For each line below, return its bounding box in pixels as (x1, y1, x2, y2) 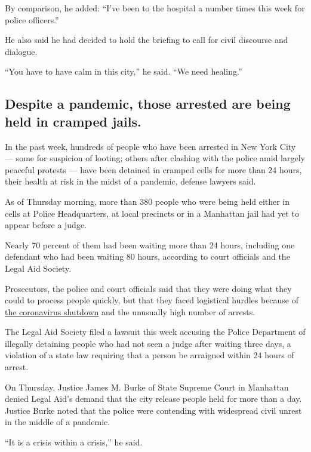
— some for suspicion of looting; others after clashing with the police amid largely (5, 152, 305, 164)
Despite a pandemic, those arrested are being (5, 94, 291, 113)
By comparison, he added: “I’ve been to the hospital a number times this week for (5, 2, 305, 14)
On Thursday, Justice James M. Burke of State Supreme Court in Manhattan (5, 380, 289, 393)
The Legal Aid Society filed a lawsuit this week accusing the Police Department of (5, 325, 306, 338)
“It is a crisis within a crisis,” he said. (5, 436, 143, 448)
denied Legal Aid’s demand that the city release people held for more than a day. (5, 392, 302, 405)
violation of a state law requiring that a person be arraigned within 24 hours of (5, 349, 294, 361)
